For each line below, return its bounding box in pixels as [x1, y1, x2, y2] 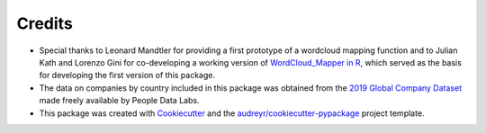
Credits [16, 13, 74, 33]
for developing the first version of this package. [39, 70, 216, 81]
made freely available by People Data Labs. [39, 95, 200, 106]
